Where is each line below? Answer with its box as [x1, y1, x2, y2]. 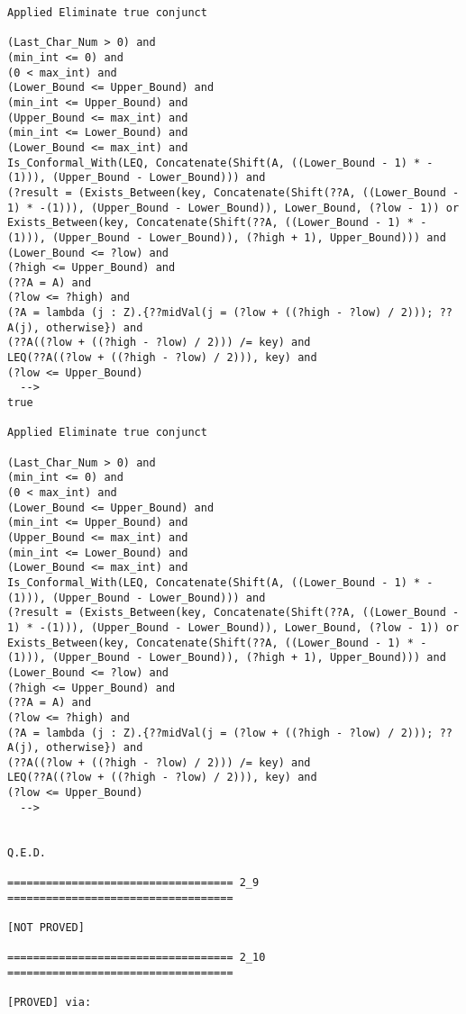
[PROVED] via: [7, 996, 92, 1009]
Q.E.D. [7, 846, 46, 859]
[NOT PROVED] [7, 921, 85, 935]
